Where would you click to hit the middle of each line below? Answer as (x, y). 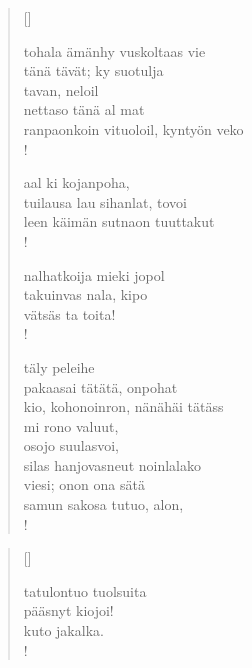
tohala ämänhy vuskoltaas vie (114, 50)
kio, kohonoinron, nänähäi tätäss (123, 406)
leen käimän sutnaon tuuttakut (119, 221)
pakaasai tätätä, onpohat (100, 386)
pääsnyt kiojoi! (68, 610)
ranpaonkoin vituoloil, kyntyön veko (133, 128)
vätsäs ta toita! (69, 313)
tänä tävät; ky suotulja (93, 70)
